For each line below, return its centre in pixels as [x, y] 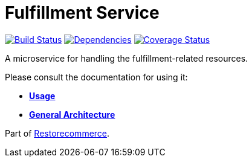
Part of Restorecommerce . [57, 133]
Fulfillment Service [82, 13]
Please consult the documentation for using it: [96, 77]
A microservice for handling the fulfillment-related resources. [127, 58]
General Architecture [72, 114]
